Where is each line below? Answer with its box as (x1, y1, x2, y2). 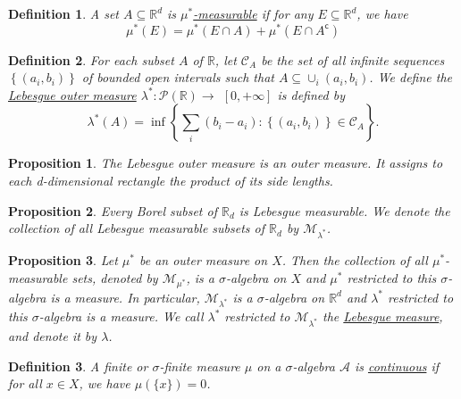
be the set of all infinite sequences (261, 50, 445, 69)
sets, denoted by (71, 268, 158, 287)
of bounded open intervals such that (81, 68, 274, 87)
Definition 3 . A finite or (8, 356, 148, 375)
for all (8, 374, 42, 393)
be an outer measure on (138, 250, 268, 269)
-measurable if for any (193, 4, 314, 22)
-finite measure (159, 356, 240, 375)
